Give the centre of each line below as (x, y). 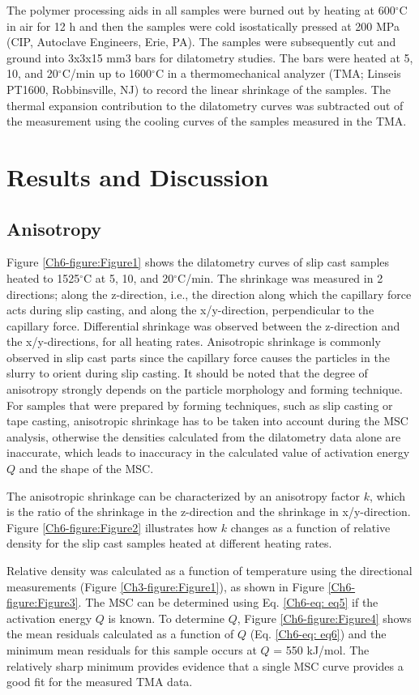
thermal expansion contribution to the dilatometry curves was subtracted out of (205, 105)
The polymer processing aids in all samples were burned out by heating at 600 (201, 10)
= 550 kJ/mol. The (321, 649)
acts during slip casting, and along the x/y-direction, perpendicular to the (190, 310)
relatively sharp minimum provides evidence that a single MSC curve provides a (205, 665)
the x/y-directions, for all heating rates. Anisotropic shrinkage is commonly (194, 341)
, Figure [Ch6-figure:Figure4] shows (324, 618)
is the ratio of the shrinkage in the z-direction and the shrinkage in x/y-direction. (209, 512)
